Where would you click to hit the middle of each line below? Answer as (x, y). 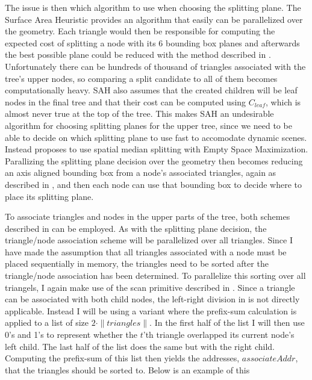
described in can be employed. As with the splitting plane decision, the (136, 228)
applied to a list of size (47, 322)
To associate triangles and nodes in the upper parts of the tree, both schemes (148, 216)
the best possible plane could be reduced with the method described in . (138, 55)
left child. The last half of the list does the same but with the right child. (140, 346)
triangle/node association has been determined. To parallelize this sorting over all (155, 276)
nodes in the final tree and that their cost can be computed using (126, 101)
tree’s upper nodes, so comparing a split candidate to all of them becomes (141, 78)
